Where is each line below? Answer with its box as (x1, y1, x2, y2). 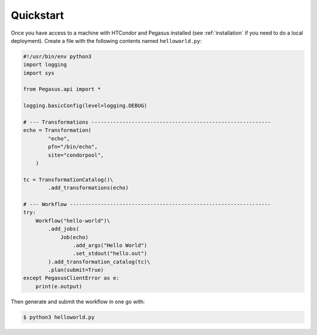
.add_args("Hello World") (72, 242, 147, 249)
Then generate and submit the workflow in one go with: (11, 298, 145, 305)
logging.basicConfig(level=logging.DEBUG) (23, 103, 147, 109)
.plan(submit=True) (48, 267, 104, 273)
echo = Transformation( (23, 127, 92, 134)
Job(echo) (60, 234, 89, 241)
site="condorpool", (48, 151, 104, 158)
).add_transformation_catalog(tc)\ (48, 258, 151, 265)
